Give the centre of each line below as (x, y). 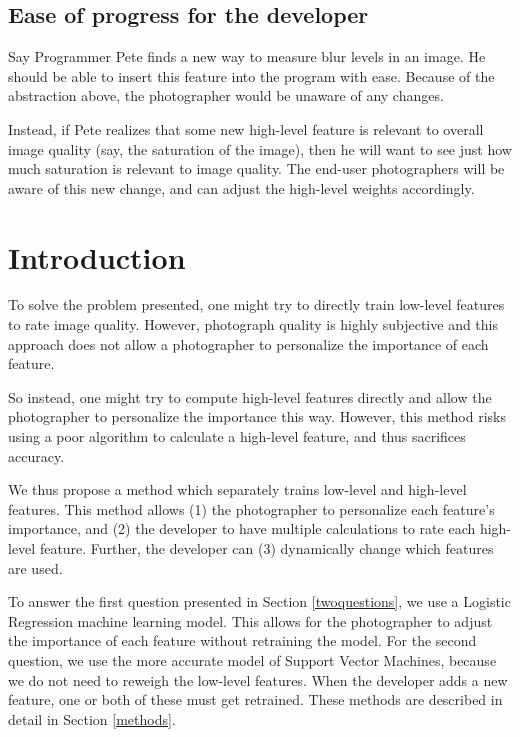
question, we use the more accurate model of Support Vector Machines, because (252, 659)
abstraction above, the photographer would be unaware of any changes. (226, 95)
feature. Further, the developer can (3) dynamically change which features (266, 548)
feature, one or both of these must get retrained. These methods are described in (255, 699)
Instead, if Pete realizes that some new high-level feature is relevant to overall (246, 128)
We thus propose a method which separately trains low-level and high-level (237, 489)
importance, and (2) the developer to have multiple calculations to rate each (242, 528)
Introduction (97, 256)
